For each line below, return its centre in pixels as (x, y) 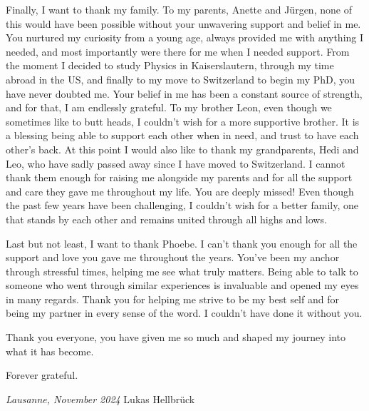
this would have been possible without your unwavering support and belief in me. (183, 23)
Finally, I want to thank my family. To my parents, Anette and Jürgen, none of (179, 9)
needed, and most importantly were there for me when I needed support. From (178, 51)
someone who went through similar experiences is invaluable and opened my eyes (182, 285)
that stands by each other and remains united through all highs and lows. (166, 219)
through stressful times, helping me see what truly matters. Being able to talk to (182, 271)
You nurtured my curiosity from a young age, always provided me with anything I (185, 37)
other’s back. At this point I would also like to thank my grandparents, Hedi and (182, 149)
